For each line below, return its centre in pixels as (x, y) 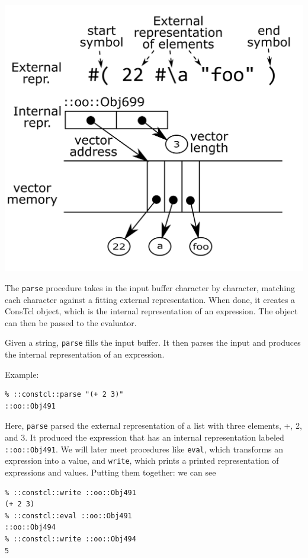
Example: (22, 374)
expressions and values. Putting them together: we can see (110, 472)
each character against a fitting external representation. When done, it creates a (150, 299)
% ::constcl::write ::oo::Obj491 (70, 492)
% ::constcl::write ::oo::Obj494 (70, 539)
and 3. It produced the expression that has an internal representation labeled (145, 437)
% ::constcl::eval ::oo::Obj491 (68, 516)
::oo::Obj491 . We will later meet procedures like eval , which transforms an (144, 449)
